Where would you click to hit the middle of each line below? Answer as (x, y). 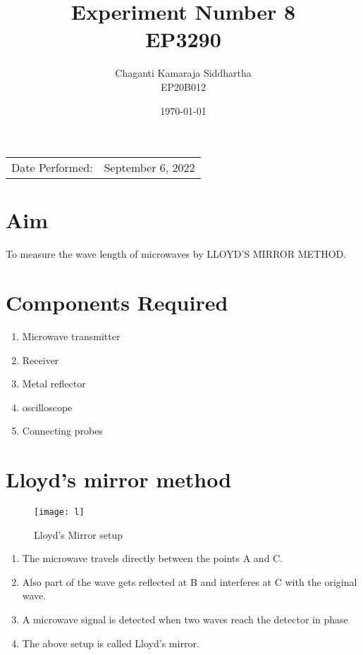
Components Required (117, 302)
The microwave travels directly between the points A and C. (153, 558)
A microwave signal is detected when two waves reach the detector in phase (185, 619)
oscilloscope (47, 407)
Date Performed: (52, 168)
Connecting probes (62, 431)
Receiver (41, 360)
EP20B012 (183, 86)
